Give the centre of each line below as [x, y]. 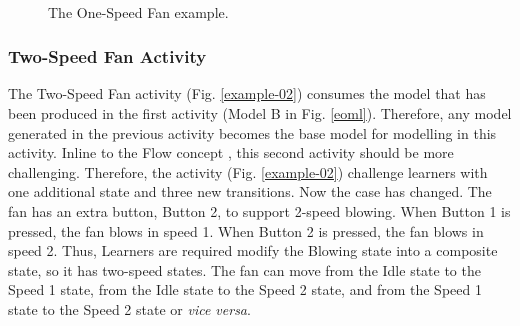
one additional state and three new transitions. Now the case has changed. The [250, 191]
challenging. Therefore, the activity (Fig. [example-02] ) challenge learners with [248, 171]
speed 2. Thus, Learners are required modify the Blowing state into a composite [253, 250]
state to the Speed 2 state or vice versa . [129, 308]
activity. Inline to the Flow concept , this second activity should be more [231, 152]
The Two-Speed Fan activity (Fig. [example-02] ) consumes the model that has [247, 93]
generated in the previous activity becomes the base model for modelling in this [252, 132]
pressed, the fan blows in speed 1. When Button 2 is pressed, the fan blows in [246, 230]
